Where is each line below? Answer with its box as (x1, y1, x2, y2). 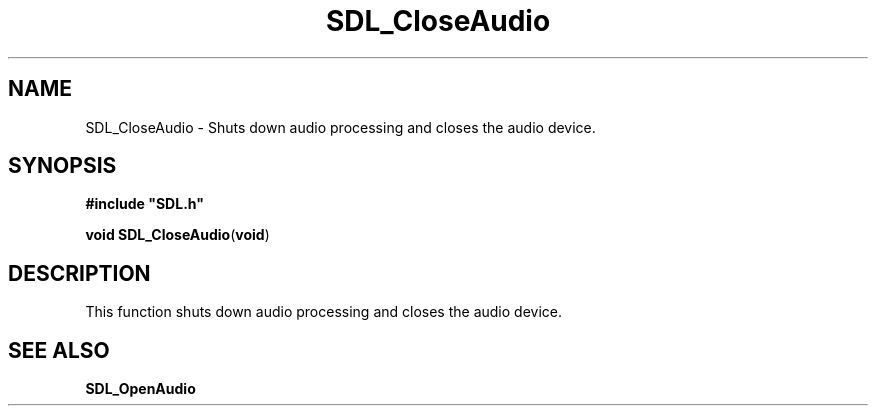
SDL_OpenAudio (85, 380, 196, 398)
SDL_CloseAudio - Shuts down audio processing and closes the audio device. (85, 118, 596, 136)
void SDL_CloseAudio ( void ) (85, 226, 270, 244)
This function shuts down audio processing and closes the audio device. (85, 303, 562, 321)
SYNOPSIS (8, 153, 117, 179)
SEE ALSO (8, 337, 110, 363)
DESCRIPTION (8, 260, 151, 286)
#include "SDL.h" (85, 195, 204, 213)
